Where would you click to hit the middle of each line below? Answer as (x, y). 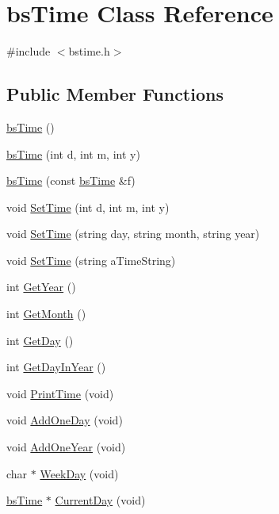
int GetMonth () (46, 314)
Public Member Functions (115, 94)
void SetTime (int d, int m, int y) (88, 207)
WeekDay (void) (79, 473)
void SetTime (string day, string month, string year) (133, 234)
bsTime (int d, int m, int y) (73, 153)
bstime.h (89, 51)
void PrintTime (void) (60, 393)
